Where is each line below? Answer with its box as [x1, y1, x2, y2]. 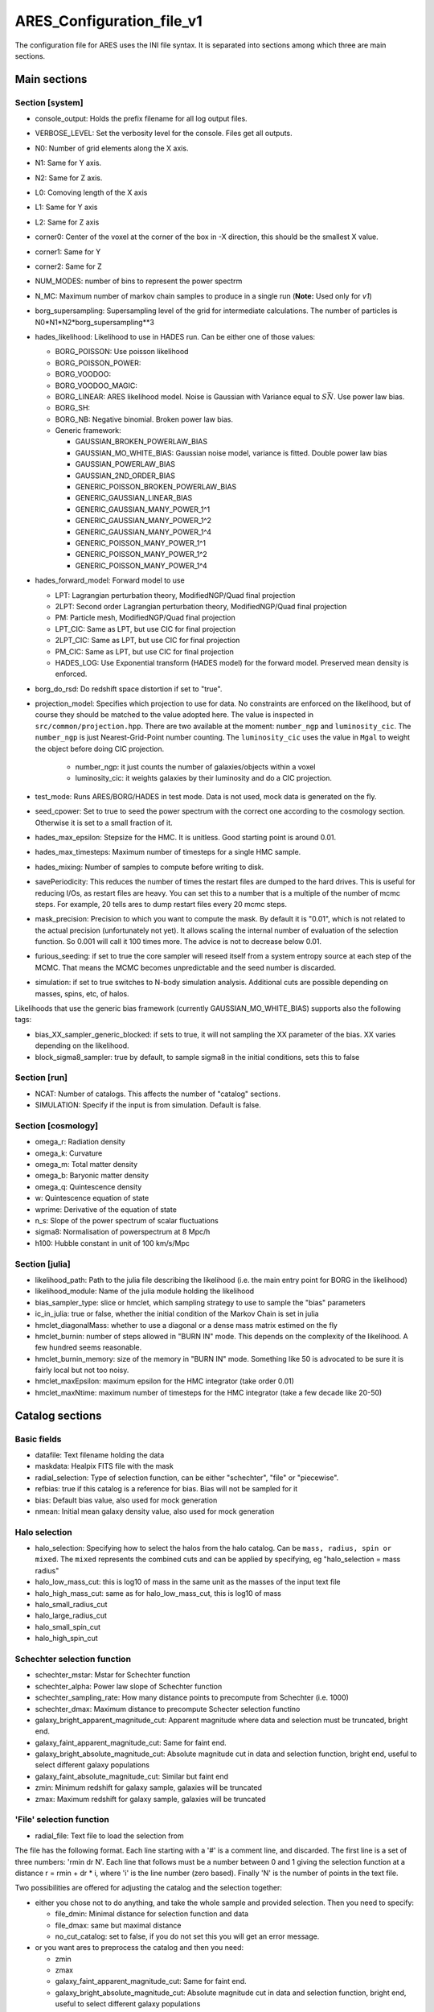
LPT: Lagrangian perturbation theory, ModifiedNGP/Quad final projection [55, 590, 296, 600]
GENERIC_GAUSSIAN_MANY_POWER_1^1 [75, 504, 211, 514]
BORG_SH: [55, 403, 91, 413]
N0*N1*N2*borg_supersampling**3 [35, 317, 154, 327]
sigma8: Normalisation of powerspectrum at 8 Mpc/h [35, 1227, 211, 1237]
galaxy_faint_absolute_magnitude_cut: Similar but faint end [35, 1771, 229, 1781]
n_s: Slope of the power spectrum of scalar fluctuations [35, 1216, 219, 1226]
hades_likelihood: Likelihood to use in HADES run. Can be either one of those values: [35, 332, 316, 341]
